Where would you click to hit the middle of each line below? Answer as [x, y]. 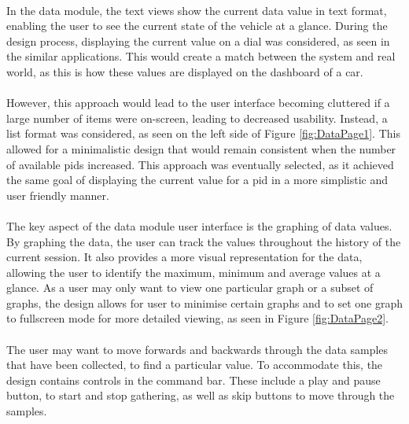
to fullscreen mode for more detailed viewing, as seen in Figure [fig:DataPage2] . [197, 318]
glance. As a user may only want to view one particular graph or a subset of [190, 288]
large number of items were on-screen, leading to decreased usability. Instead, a [197, 118]
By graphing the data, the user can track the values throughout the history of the [204, 241]
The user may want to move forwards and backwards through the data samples [197, 349]
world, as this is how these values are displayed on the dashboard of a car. [185, 71]
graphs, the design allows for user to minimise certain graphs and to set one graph [204, 302]
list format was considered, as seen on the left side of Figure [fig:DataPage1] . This [203, 133]
